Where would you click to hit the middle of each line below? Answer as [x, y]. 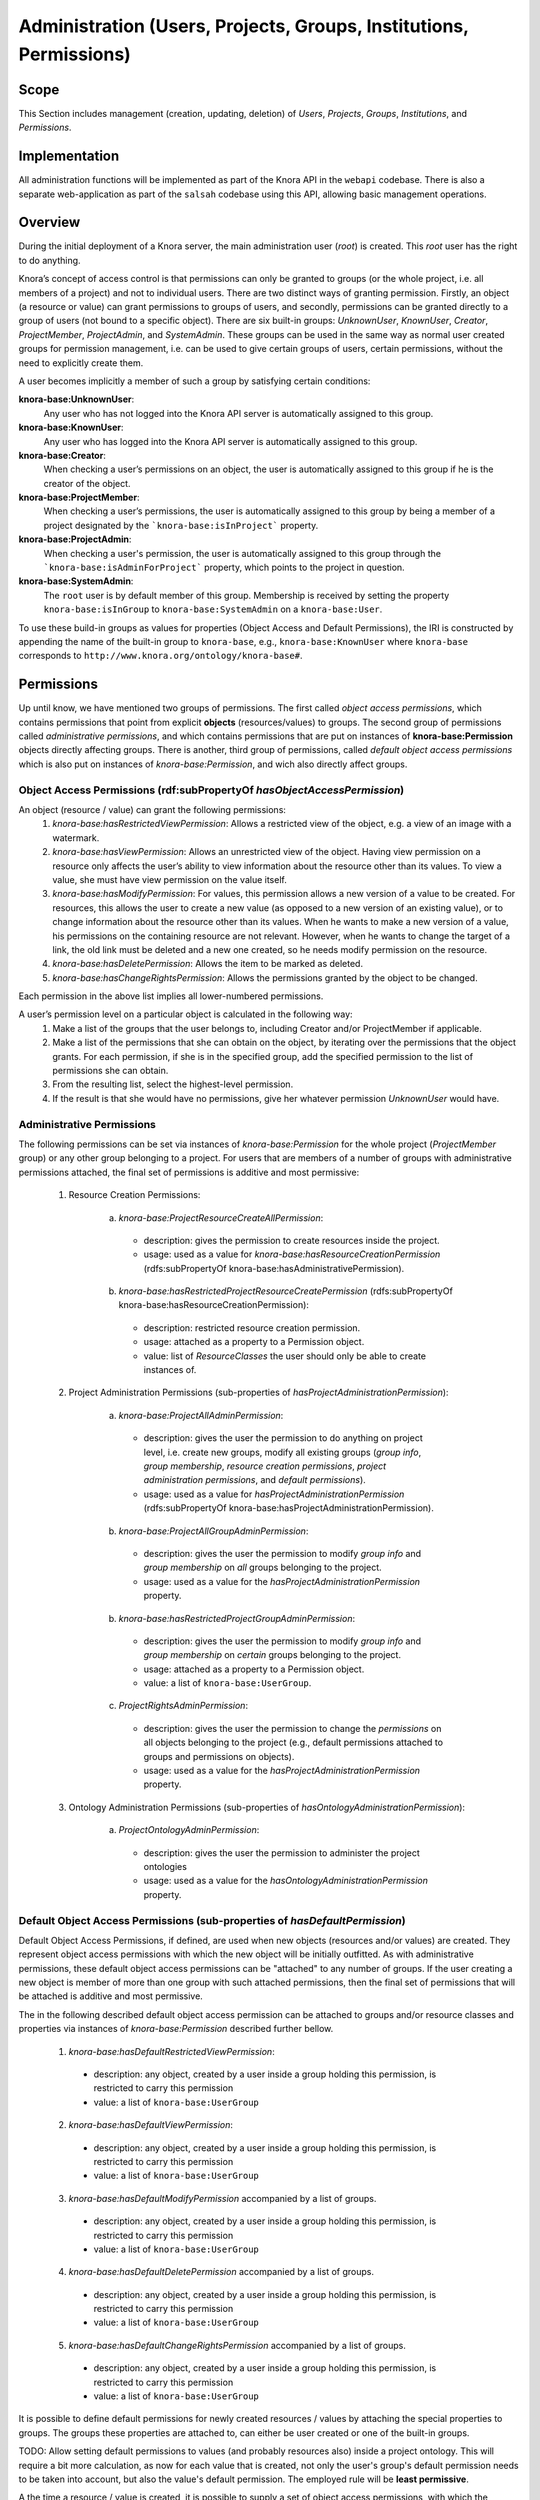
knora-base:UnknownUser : [76, 399]
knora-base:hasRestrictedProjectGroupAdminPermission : [236, 1618]
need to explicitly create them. [81, 362]
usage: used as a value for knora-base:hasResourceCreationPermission [292, 1254]
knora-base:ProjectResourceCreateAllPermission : [221, 1217]
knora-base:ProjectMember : [79, 497]
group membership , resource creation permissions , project [265, 1466]
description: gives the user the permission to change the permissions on [292, 1728]
